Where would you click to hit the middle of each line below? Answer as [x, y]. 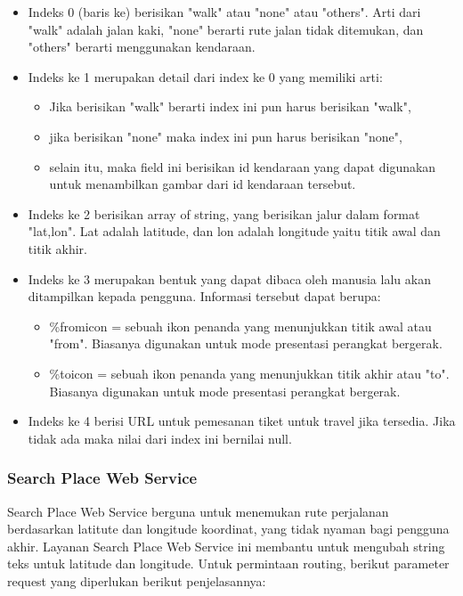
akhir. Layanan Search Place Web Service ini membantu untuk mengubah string [226, 546]
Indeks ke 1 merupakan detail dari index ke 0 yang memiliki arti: [205, 76]
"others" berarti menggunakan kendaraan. [142, 47]
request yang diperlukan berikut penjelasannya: [137, 580]
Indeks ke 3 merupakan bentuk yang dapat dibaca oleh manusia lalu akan [229, 278]
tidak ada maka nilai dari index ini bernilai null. [160, 438]
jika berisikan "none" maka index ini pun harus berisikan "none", [226, 136]
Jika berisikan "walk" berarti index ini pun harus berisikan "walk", [230, 106]
